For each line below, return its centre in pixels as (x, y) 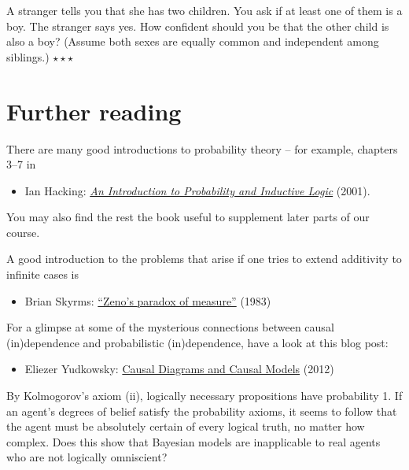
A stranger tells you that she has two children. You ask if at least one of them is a (204, 10)
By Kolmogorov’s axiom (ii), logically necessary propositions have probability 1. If (204, 396)
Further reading (94, 111)
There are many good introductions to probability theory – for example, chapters (202, 148)
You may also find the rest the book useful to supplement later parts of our (188, 217)
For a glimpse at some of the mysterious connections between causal (170, 327)
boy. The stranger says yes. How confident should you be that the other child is (198, 26)
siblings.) (28, 56)
